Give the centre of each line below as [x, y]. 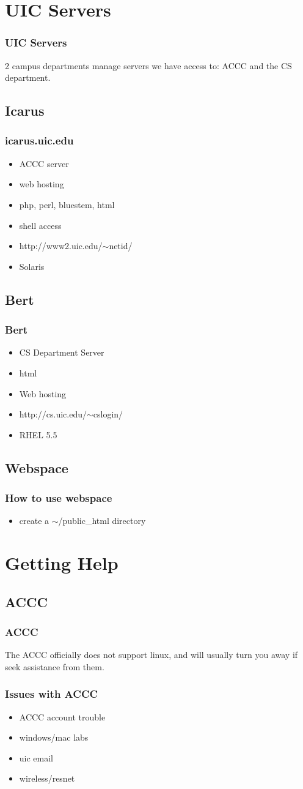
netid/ [121, 246]
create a [34, 521]
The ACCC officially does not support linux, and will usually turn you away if [151, 655]
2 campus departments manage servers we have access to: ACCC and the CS [148, 65]
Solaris [32, 266]
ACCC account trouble [62, 716]
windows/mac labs [54, 737]
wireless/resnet [47, 778]
